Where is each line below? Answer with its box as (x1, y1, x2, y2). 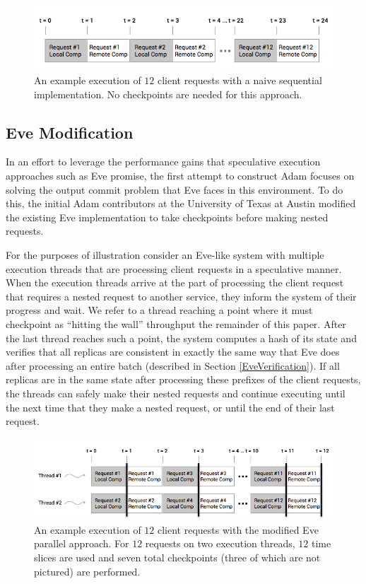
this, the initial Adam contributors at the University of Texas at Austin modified (6, 196, 356, 211)
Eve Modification (6, 121, 134, 143)
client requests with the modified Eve (157, 522, 319, 537)
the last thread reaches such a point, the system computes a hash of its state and (6, 330, 357, 345)
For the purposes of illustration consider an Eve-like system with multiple (6, 247, 324, 262)
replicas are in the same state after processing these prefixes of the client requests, (6, 372, 361, 387)
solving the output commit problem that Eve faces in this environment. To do (6, 182, 343, 197)
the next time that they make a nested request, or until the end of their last (6, 399, 335, 414)
